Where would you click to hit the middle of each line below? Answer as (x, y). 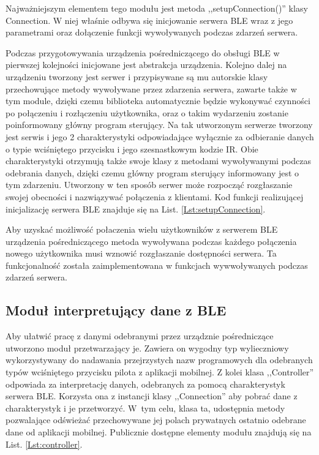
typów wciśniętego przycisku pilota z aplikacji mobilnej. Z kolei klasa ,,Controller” (160, 372)
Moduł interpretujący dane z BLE (116, 310)
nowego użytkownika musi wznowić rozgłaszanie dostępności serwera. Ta (141, 253)
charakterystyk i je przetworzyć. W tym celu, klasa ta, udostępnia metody (145, 408)
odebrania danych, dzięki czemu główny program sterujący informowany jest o (152, 172)
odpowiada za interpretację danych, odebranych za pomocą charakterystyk (145, 384)
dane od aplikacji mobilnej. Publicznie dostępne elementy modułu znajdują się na (159, 432)
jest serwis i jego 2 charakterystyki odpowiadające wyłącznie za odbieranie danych (160, 136)
